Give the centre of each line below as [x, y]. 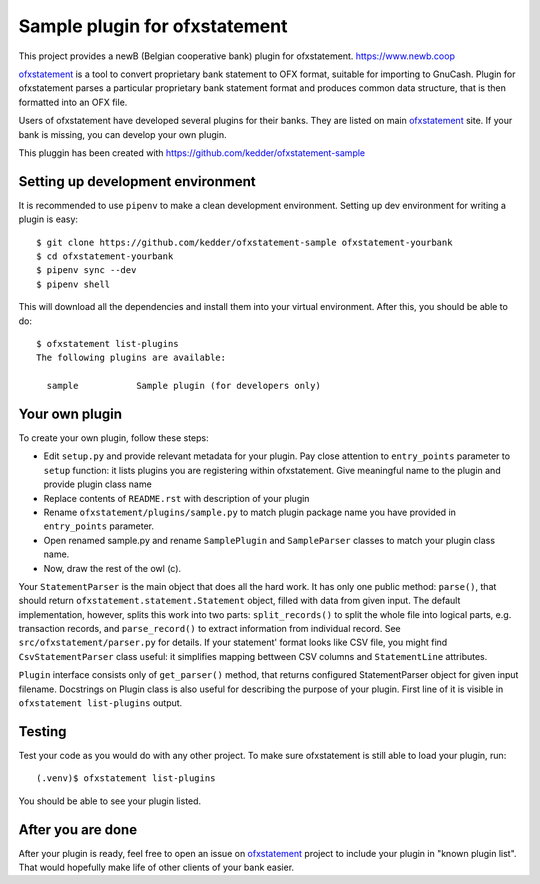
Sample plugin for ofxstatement [153, 26]
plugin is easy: [48, 219]
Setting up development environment [137, 181]
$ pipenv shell [73, 284]
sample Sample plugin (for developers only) [184, 386]
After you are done [78, 829]
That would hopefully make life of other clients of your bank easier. [156, 867]
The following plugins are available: [131, 358]
